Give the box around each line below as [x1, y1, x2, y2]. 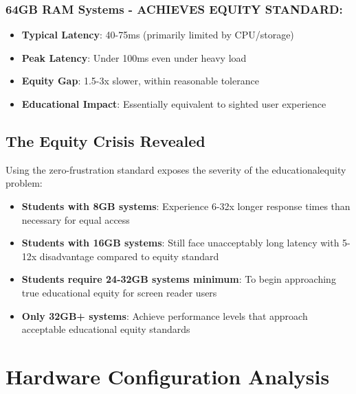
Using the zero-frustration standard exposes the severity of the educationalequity [5, 162, 346, 176]
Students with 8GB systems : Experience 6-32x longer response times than [21, 198, 351, 213]
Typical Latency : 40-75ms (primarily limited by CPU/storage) [21, 27, 294, 42]
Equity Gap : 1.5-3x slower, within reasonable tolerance [21, 73, 259, 88]
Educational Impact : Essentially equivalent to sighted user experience [21, 97, 326, 111]
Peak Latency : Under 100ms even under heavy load [21, 50, 247, 65]
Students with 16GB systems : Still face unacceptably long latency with [21, 235, 340, 250]
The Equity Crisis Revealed [5, 130, 205, 151]
